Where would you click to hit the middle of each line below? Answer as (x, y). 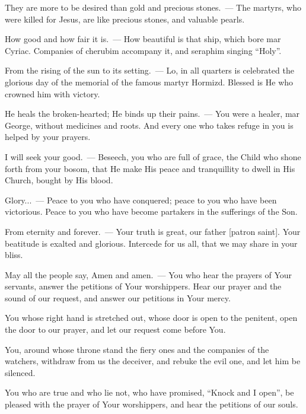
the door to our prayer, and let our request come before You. (115, 329)
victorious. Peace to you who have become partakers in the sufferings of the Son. (151, 211)
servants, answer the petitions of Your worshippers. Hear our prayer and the (143, 286)
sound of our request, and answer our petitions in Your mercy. (118, 297)
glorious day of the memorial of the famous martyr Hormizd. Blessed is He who (149, 82)
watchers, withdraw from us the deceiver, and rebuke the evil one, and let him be (153, 361)
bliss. (14, 255)
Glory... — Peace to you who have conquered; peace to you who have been (141, 200)
